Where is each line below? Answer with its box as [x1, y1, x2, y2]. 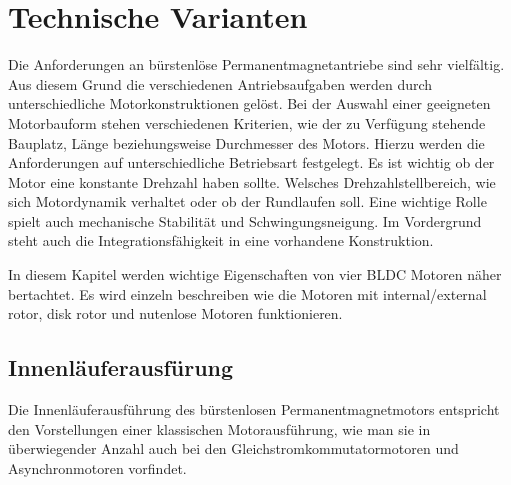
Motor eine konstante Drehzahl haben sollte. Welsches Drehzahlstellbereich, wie [8, 171, 496, 192]
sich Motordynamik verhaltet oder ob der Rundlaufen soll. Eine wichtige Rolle [8, 191, 487, 212]
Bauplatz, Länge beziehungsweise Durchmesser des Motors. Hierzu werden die [8, 132, 485, 153]
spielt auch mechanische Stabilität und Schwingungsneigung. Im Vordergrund [8, 210, 482, 231]
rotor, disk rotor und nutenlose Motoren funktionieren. [8, 303, 343, 324]
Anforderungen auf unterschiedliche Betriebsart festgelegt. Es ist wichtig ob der [8, 152, 495, 173]
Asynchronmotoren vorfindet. [8, 457, 187, 478]
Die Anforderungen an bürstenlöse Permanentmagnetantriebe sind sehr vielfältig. [8, 54, 505, 75]
